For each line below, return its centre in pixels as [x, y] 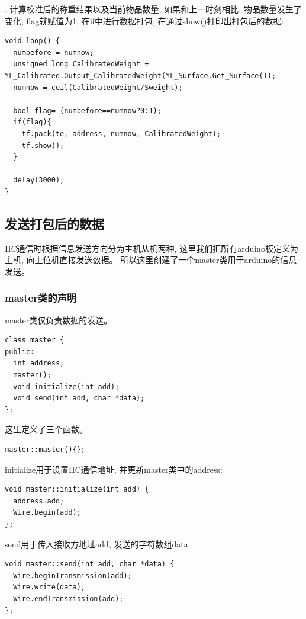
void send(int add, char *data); [79, 398]
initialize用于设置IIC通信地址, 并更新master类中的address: [114, 469]
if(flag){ [32, 122]
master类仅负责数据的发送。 [59, 320]
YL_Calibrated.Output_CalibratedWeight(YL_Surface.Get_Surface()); [141, 76]
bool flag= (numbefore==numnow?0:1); [87, 110]
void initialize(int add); [66, 387]
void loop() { [33, 41]
